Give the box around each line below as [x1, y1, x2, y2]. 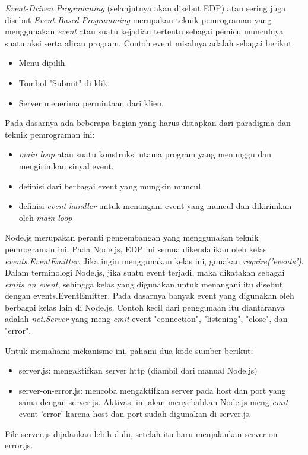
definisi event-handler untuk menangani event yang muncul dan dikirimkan [18, 200, 292, 212]
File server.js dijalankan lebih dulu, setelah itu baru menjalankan [5, 427, 242, 440]
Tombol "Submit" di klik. [18, 76, 110, 89]
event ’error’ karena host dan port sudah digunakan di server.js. [18, 407, 252, 420]
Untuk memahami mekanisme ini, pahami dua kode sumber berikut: [5, 344, 253, 356]
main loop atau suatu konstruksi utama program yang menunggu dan [18, 148, 272, 160]
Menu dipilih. [18, 56, 68, 69]
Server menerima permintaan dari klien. [18, 96, 164, 109]
